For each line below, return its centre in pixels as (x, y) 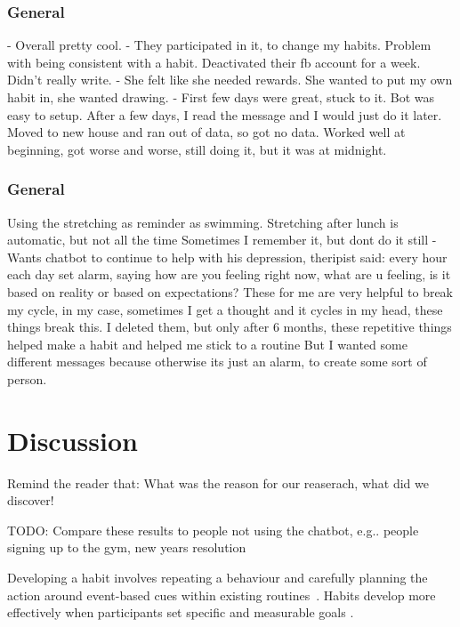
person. (27, 378)
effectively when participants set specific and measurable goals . (181, 612)
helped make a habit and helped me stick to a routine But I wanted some (207, 344)
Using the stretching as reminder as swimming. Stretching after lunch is (203, 222)
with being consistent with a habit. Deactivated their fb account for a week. (214, 62)
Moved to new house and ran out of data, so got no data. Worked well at (206, 132)
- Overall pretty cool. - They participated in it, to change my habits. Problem (219, 45)
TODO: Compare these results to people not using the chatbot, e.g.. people (213, 530)
